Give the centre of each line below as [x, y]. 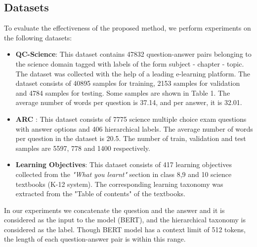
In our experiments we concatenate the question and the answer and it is [114, 210]
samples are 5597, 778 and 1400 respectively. [83, 148]
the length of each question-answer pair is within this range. [95, 239]
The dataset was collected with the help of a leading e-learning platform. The [133, 73]
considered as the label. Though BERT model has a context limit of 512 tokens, [125, 229]
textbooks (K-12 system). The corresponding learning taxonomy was [119, 184]
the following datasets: [38, 37]
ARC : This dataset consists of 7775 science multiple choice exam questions [131, 119]
